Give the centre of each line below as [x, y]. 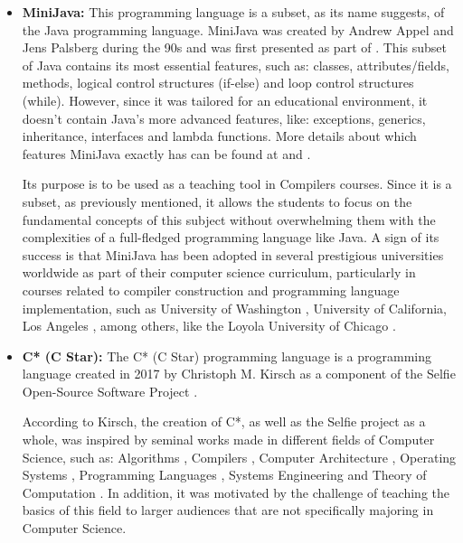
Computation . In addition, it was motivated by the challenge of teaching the [236, 492]
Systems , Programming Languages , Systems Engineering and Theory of [224, 475]
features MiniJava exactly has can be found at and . [166, 153]
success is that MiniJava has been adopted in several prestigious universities [233, 254]
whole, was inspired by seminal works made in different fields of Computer [228, 440]
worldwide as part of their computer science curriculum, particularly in [219, 272]
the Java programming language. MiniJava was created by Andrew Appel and [238, 29]
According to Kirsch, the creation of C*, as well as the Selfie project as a [224, 421]
